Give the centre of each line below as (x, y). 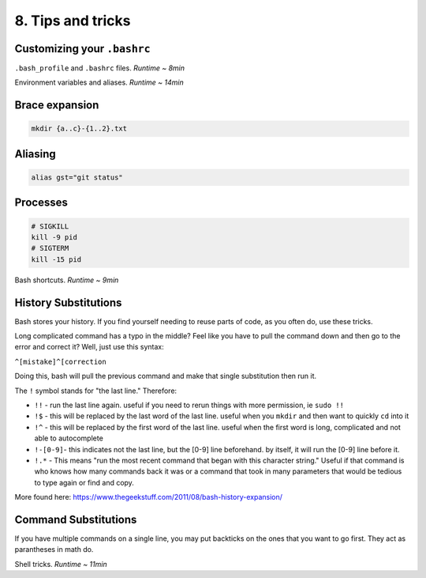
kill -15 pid (56, 259)
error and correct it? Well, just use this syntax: (90, 347)
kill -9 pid (54, 238)
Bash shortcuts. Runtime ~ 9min (67, 280)
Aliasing (35, 154)
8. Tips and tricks (73, 21)
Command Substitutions (76, 519)
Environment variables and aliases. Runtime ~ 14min (99, 82)
